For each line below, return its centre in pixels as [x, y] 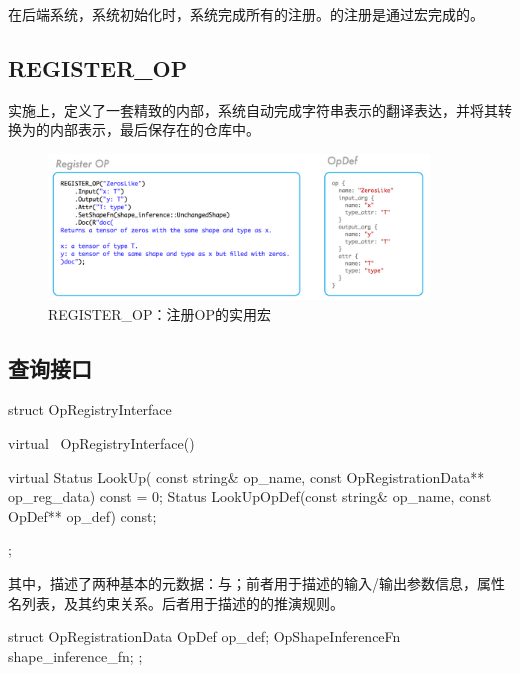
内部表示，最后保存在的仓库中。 [154, 129]
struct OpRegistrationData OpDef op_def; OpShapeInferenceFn [204, 636]
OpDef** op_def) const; [82, 515]
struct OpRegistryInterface [90, 409]
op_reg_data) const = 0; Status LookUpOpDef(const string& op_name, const [250, 496]
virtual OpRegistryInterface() [101, 443]
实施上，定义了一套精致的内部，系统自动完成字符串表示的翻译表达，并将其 [253, 109]
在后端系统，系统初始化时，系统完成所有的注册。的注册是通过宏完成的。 [246, 14]
